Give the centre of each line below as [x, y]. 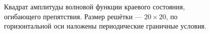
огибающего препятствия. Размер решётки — [73, 16]
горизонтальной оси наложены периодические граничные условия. [105, 26]
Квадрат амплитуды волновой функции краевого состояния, [94, 6]
